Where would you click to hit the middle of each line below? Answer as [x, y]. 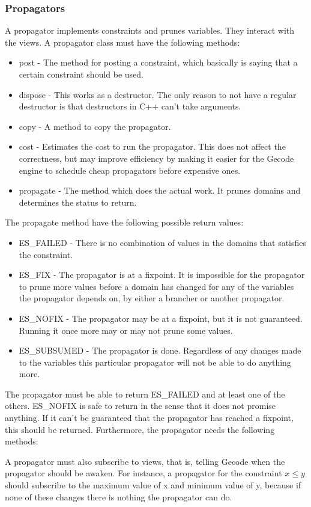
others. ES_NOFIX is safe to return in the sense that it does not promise [140, 406]
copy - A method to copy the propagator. [95, 126]
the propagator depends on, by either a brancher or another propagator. [152, 298]
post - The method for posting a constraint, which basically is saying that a [158, 62]
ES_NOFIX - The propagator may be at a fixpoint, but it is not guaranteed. [161, 318]
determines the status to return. [78, 202]
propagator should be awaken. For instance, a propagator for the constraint [143, 473]
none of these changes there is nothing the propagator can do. [119, 496]
